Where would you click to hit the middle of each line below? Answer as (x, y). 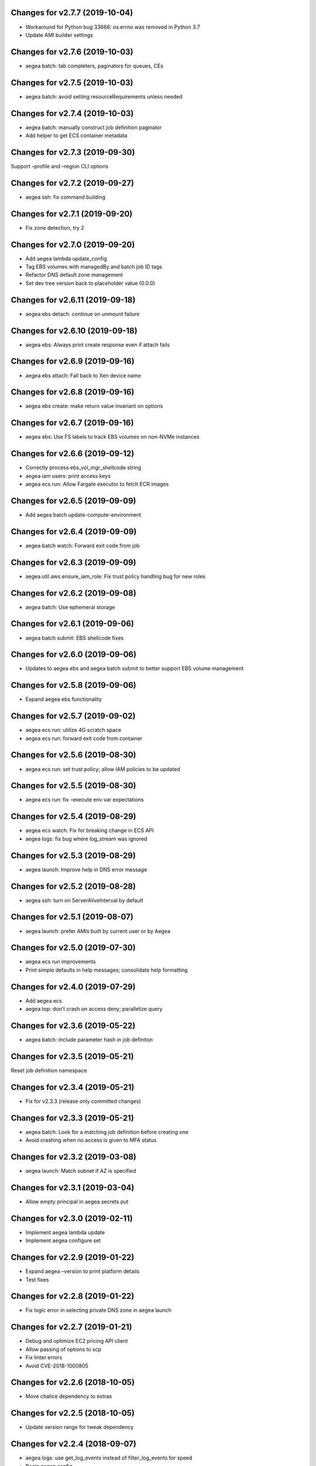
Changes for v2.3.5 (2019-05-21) (72, 1056)
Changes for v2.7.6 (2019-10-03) (72, 52)
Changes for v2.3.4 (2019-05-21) (73, 1087)
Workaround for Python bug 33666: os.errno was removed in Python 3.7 (113, 27)
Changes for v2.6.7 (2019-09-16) (72, 423)
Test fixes (37, 1280)
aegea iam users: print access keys (68, 476)
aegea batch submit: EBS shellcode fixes (75, 638)
